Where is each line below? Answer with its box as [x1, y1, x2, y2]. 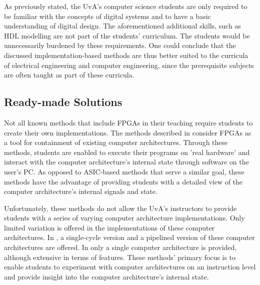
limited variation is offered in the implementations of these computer [4, 222, 215, 232]
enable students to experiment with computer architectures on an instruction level [4, 261, 256, 272]
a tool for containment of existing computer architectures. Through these [4, 137, 228, 147]
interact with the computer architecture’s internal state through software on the [4, 156, 249, 167]
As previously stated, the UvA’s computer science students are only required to [4, 1, 247, 11]
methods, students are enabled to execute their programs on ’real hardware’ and [4, 146, 250, 157]
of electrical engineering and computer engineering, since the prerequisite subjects [4, 59, 254, 70]
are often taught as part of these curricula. [4, 69, 134, 80]
